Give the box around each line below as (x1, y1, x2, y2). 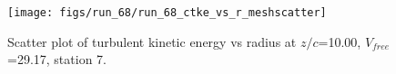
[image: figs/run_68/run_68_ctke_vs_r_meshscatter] (7, 6, 327, 19)
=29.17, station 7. (7, 50, 107, 69)
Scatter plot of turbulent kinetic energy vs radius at (7, 32, 297, 51)
